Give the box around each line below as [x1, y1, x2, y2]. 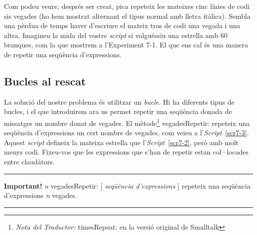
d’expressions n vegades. [4, 190, 77, 200]
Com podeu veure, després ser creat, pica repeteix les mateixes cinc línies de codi [4, 1, 250, 11]
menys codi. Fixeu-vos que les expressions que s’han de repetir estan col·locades [4, 147, 249, 157]
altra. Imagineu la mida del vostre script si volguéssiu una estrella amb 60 [4, 30, 228, 40]
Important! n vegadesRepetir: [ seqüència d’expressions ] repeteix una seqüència [4, 180, 251, 191]
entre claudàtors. [4, 156, 55, 166]
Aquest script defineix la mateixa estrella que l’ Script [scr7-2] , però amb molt [4, 137, 239, 147]
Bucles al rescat [4, 73, 86, 88]
